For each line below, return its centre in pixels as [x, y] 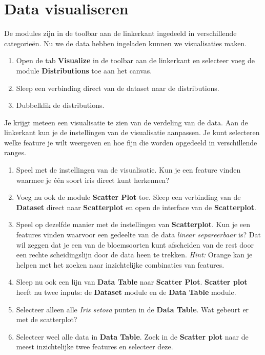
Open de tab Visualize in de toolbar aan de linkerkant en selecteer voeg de [135, 60]
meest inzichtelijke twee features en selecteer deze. [95, 347]
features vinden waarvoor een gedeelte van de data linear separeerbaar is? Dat [138, 235]
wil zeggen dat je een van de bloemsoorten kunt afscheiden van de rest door [135, 244]
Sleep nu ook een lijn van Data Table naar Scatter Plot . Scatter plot [132, 282]
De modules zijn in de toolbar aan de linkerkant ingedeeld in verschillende [120, 33]
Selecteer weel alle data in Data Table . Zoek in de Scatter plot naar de [132, 336]
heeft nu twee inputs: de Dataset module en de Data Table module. [126, 292]
